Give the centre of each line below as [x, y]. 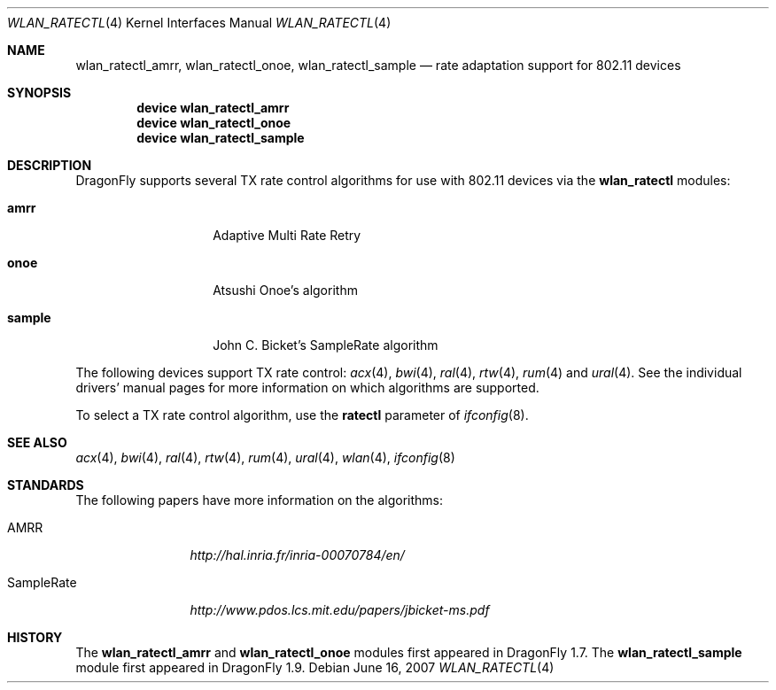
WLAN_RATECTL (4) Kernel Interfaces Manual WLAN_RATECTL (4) [199, 23]
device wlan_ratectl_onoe [214, 123]
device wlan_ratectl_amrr [213, 108]
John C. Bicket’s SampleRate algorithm [326, 345]
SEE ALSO [37, 442]
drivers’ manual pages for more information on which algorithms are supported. [307, 388]
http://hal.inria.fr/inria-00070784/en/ [297, 555]
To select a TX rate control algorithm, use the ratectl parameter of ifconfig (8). [302, 415]
